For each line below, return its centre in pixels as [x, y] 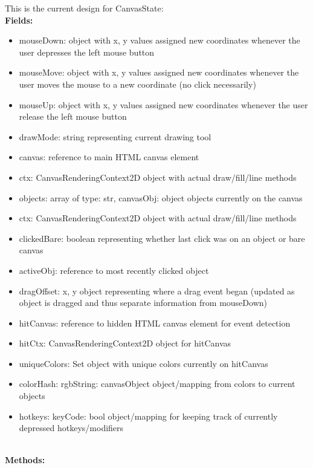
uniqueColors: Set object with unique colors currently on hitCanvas [144, 363]
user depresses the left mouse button [87, 52]
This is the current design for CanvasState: [84, 8]
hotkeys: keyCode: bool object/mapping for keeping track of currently [148, 416]
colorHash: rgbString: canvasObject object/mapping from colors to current [157, 384]
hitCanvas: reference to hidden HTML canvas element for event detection [155, 323]
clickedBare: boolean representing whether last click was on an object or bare [162, 238]
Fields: [19, 20]
